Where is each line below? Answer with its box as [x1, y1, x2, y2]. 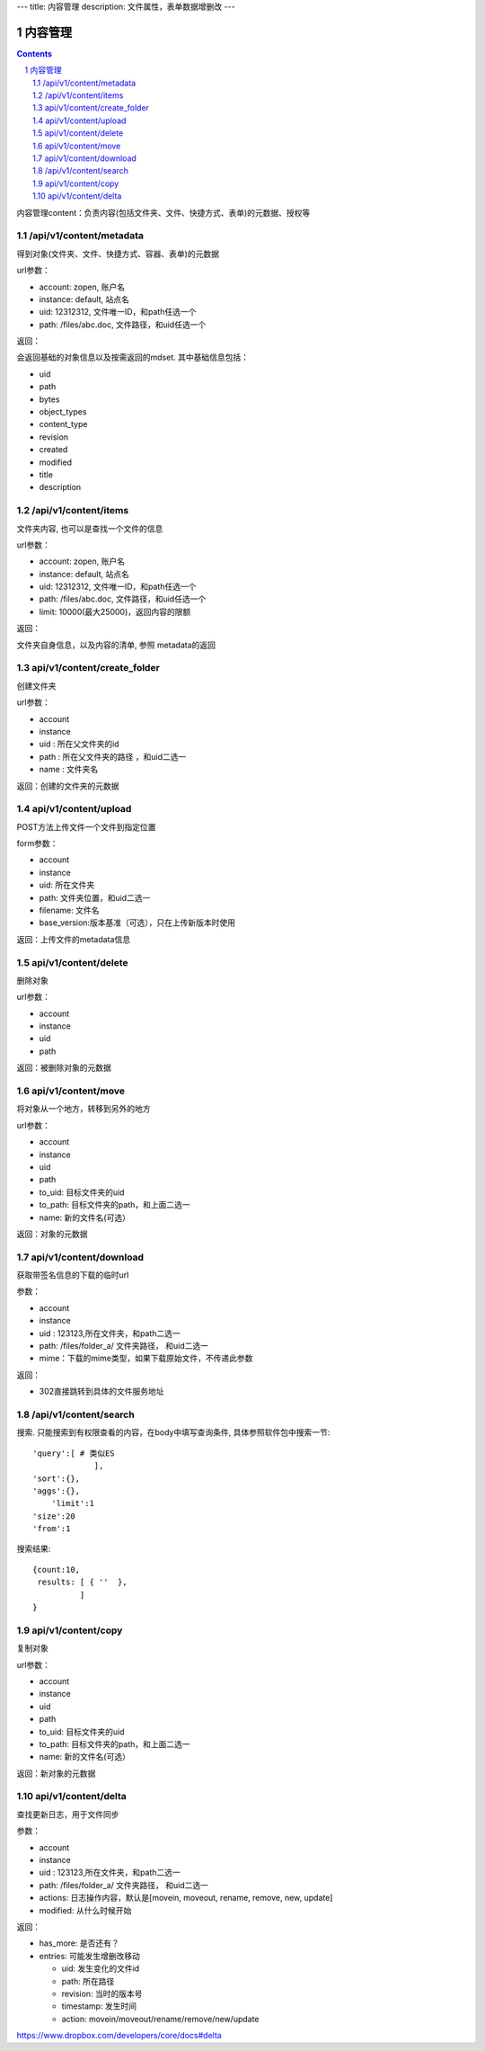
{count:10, [32, 1565, 81, 1574]
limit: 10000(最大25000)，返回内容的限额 [39, 606, 191, 617]
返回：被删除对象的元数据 [16, 1062, 111, 1074]
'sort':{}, [32, 1473, 81, 1484]
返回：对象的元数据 [16, 1228, 88, 1239]
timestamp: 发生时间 [61, 2001, 137, 2011]
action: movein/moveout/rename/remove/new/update [61, 2013, 260, 2024]
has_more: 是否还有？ [39, 1938, 120, 1948]
